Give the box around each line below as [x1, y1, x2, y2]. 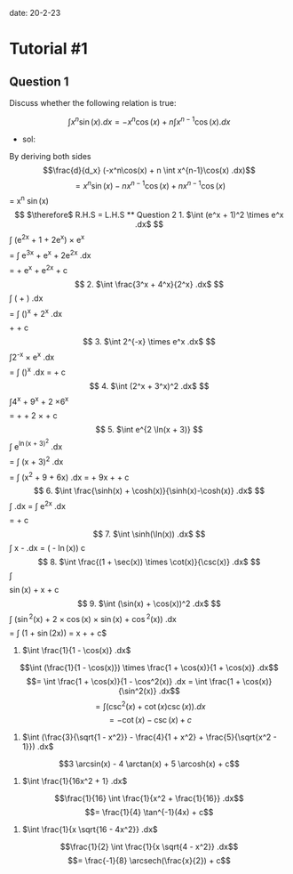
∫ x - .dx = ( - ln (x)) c [9, 543, 86, 554]
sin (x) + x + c [9, 585, 59, 595]
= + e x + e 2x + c [9, 263, 68, 275]
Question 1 [9, 74, 69, 89]
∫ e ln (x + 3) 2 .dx [9, 438, 63, 452]
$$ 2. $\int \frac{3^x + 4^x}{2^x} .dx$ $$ [74, 279, 225, 289]
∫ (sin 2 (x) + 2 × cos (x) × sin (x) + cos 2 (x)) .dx [9, 612, 178, 624]
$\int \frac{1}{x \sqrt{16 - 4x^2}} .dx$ [21, 824, 158, 835]
